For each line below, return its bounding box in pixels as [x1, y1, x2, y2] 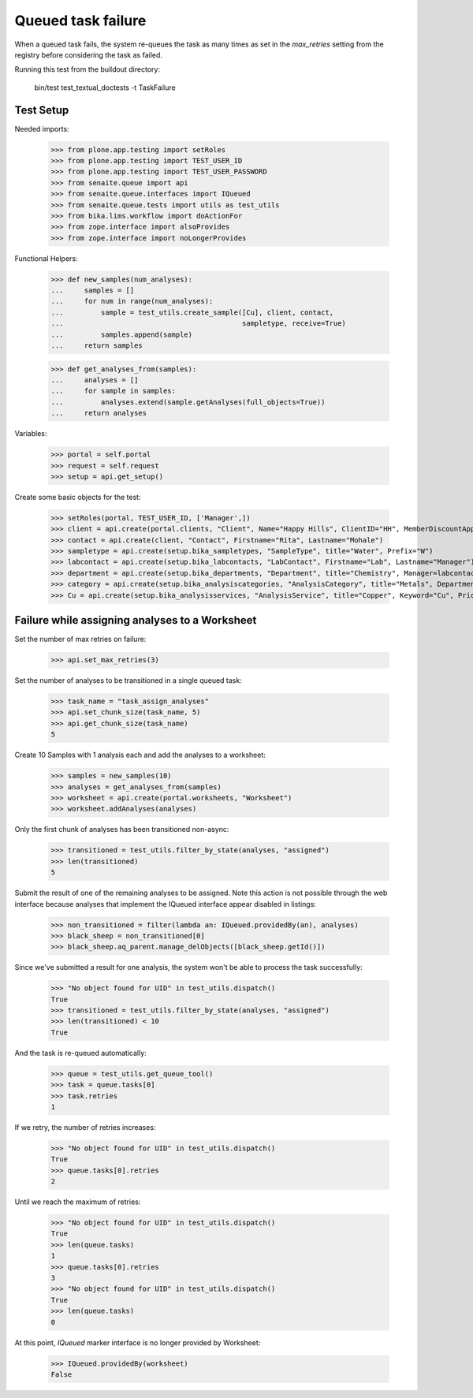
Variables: [14, 429, 47, 438]
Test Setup [14, 103, 69, 117]
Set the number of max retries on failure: [14, 635, 147, 644]
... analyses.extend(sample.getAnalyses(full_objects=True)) [50, 397, 326, 406]
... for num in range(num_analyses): [50, 296, 214, 306]
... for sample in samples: [50, 386, 177, 396]
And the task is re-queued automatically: [14, 1048, 147, 1057]
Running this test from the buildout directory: [14, 65, 161, 74]
